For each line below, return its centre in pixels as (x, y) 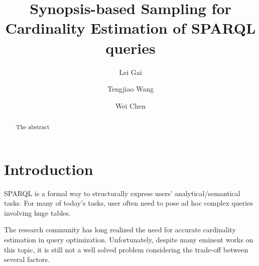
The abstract (33, 127)
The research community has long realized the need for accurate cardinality (120, 230)
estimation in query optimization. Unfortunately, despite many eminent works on (129, 240)
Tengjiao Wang (131, 89)
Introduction (49, 169)
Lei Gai (131, 72)
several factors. (27, 259)
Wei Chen (131, 105)
